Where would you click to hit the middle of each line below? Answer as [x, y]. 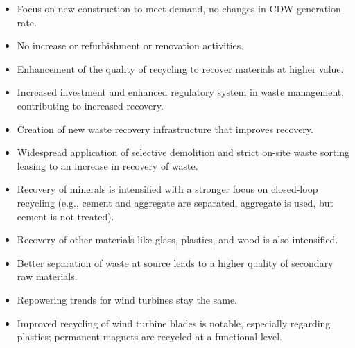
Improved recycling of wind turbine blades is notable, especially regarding [174, 323]
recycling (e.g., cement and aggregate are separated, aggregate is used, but [175, 202]
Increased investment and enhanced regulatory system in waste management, [181, 92]
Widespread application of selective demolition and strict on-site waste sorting [183, 152]
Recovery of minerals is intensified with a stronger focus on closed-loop [167, 189]
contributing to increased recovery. [90, 105]
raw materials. [47, 276]
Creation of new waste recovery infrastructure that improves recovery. [165, 129]
